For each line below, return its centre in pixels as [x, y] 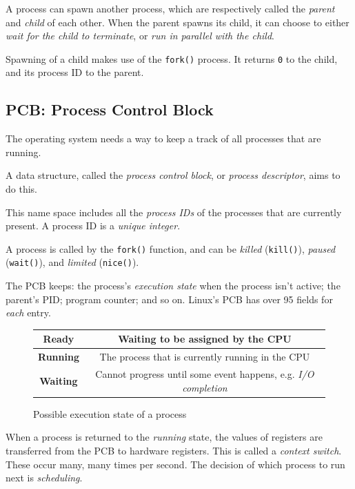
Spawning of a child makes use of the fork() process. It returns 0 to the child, [172, 58]
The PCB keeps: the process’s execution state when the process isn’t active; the [173, 286]
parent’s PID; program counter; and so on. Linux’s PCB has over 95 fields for [169, 299]
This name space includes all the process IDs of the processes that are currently [174, 212]
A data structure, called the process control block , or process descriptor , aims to [173, 175]
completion [205, 387]
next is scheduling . [44, 478]
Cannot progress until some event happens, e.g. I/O [205, 374]
